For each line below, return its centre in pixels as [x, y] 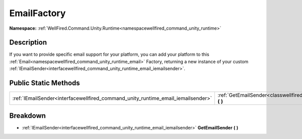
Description [28, 43]
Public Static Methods [45, 83]
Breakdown [28, 116]
